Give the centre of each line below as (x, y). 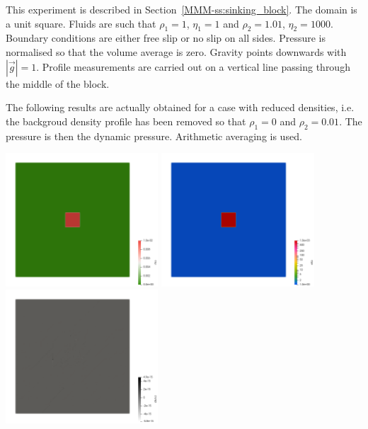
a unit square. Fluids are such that (81, 23)
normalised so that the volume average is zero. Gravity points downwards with (176, 51)
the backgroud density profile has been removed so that (126, 121)
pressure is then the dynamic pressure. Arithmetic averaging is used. (154, 136)
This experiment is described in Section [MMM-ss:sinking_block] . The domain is (182, 9)
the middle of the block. (58, 83)
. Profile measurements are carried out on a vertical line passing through (193, 66)
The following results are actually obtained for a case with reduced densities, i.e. (180, 107)
